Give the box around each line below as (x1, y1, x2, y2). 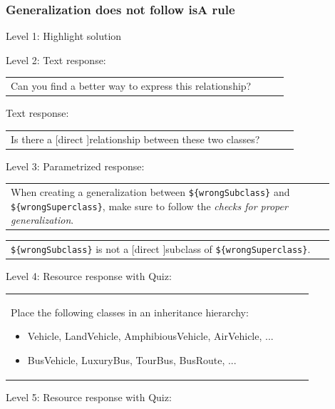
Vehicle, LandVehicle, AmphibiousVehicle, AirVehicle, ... (27, 328, 274, 343)
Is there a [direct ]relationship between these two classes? (11, 131, 260, 146)
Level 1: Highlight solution (6, 29, 122, 43)
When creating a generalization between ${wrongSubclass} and (11, 185, 290, 200)
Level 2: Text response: (6, 52, 106, 67)
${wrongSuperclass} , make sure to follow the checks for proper (11, 198, 288, 213)
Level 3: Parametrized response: (6, 158, 145, 173)
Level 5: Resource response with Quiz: (6, 389, 172, 404)
